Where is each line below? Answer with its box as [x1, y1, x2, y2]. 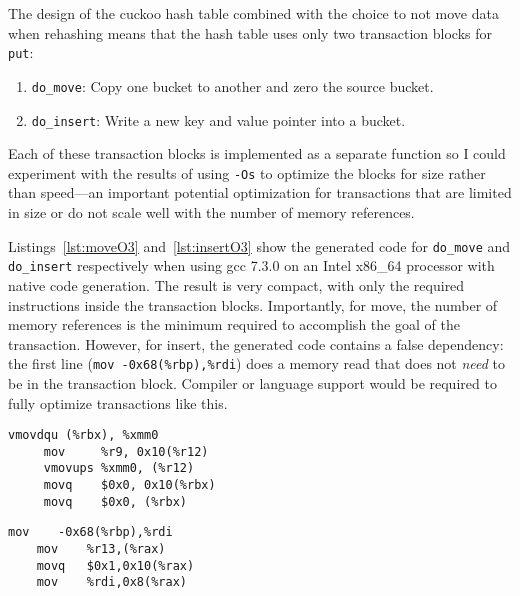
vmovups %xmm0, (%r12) [43, 461, 195, 476]
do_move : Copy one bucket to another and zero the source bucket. [31, 75, 434, 96]
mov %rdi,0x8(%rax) [36, 575, 187, 590]
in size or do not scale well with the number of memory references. [8, 202, 415, 222]
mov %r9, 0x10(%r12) [43, 444, 209, 459]
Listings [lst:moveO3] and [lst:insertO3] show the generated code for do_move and [8, 235, 511, 256]
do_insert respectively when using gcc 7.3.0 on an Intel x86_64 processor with [8, 255, 495, 276]
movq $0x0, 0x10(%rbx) [43, 478, 216, 493]
